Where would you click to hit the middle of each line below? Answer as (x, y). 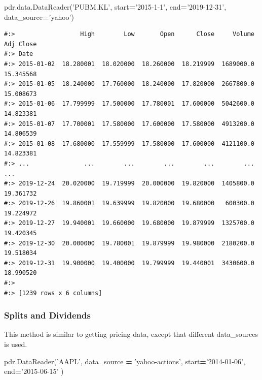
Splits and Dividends (47, 315)
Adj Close (21, 44)
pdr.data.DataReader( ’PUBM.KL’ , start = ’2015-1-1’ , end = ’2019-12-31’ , (115, 7)
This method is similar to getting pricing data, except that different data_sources (131, 334)
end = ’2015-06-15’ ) (34, 371)
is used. (16, 344)
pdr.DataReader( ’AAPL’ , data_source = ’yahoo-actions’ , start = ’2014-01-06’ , (125, 361)
